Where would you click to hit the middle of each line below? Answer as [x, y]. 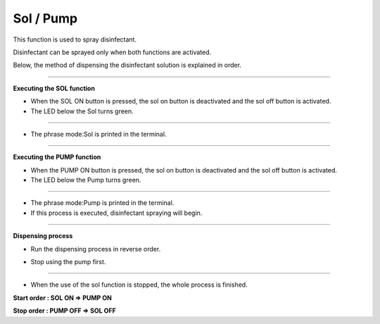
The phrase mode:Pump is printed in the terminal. [102, 203]
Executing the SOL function [54, 88]
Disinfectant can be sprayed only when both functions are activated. [112, 52]
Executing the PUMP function [57, 157]
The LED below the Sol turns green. [82, 111]
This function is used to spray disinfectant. [75, 39]
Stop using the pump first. [68, 262]
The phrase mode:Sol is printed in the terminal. [99, 134]
